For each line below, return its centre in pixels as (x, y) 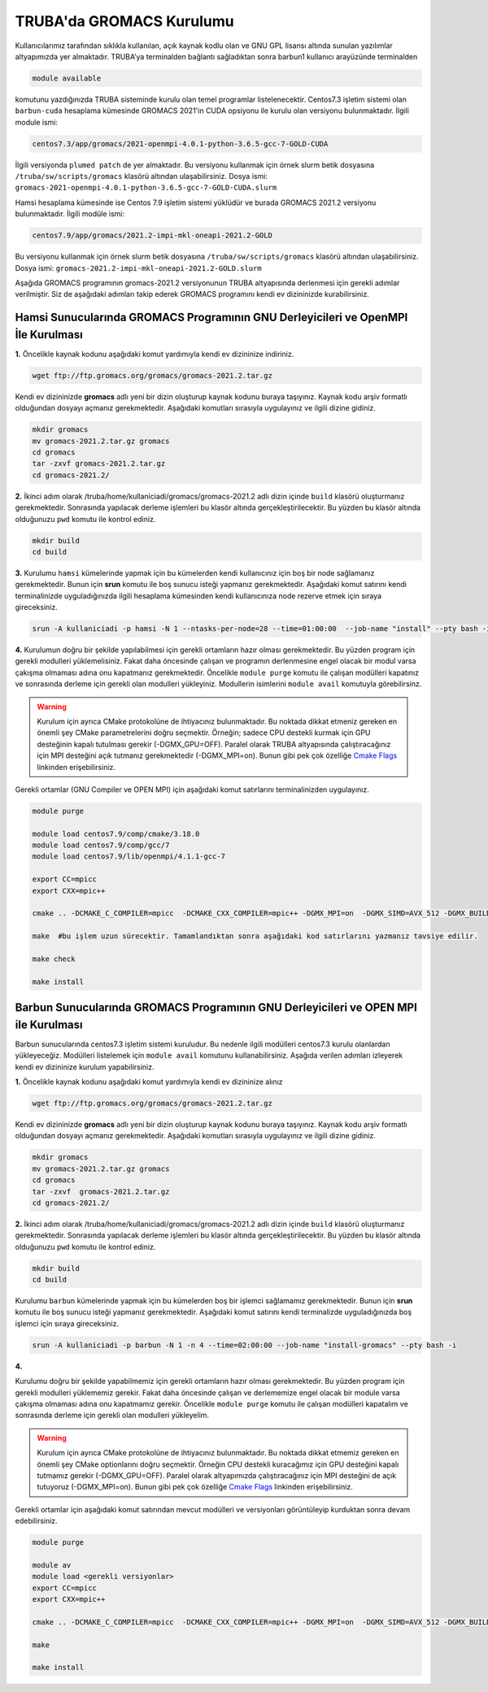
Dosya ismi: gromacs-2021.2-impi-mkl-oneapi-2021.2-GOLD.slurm (138, 268)
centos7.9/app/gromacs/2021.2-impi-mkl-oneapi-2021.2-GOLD (152, 235)
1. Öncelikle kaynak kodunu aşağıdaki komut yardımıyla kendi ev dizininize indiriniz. (155, 354)
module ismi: (37, 122)
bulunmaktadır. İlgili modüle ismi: (70, 214)
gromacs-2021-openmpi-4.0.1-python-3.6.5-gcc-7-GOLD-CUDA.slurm (146, 188)
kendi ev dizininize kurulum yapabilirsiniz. (85, 1067)
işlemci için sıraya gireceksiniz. (67, 1323)
